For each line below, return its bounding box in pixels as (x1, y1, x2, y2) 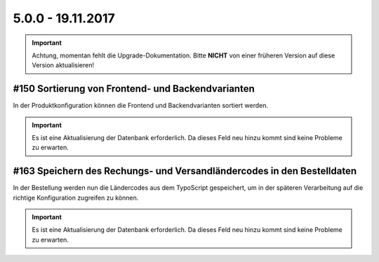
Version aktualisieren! (32, 61, 95, 69)
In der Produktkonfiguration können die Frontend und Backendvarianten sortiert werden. (13, 102, 269, 110)
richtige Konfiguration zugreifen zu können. (13, 193, 139, 202)
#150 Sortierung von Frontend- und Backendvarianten (13, 83, 255, 95)
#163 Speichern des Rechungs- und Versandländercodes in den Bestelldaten (13, 165, 357, 177)
